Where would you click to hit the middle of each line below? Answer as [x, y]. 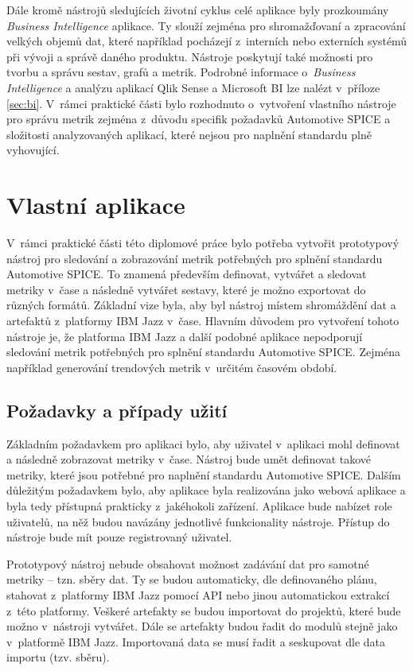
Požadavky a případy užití [117, 410]
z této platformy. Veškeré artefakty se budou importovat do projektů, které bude [204, 610]
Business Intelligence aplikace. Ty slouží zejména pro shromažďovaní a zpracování [206, 25]
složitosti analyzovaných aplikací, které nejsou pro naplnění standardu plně [189, 134]
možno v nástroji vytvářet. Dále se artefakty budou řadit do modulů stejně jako [202, 626]
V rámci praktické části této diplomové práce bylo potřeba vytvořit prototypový [203, 243]
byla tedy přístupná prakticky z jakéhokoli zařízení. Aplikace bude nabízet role [199, 505]
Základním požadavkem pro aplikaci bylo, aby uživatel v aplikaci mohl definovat [203, 443]
